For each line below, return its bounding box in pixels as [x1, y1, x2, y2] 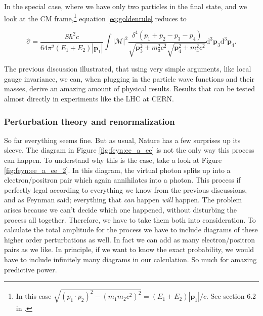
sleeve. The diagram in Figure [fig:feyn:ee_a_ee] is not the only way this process [4, 145, 254, 155]
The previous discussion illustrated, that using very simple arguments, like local [4, 63, 251, 74]
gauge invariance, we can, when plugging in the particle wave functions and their [4, 73, 254, 84]
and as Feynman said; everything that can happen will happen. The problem [4, 194, 242, 205]
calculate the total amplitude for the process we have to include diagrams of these [4, 224, 258, 235]
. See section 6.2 [206, 291, 256, 301]
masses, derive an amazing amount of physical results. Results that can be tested [4, 83, 255, 94]
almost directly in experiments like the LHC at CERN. [4, 93, 174, 104]
